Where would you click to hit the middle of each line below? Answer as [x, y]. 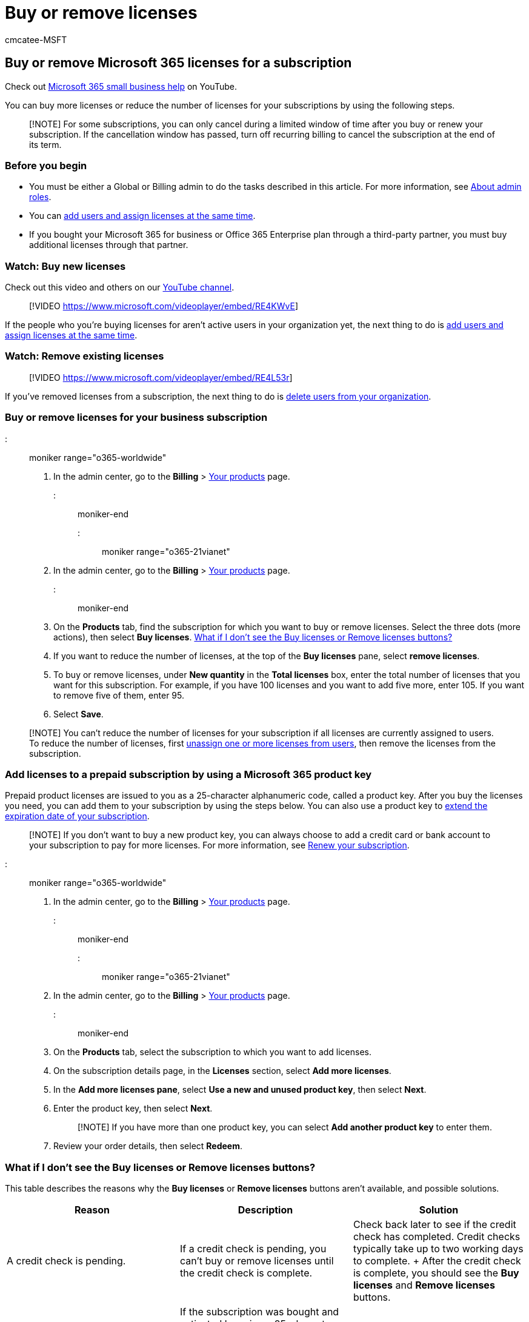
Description [265, 1210]
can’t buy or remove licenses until [257, 1261]
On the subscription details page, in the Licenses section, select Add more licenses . [222, 1071]
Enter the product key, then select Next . [133, 1109]
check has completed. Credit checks [437, 1237]
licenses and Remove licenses [424, 1285]
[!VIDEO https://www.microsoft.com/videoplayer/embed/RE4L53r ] [161, 377]
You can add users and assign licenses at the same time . [142, 216]
